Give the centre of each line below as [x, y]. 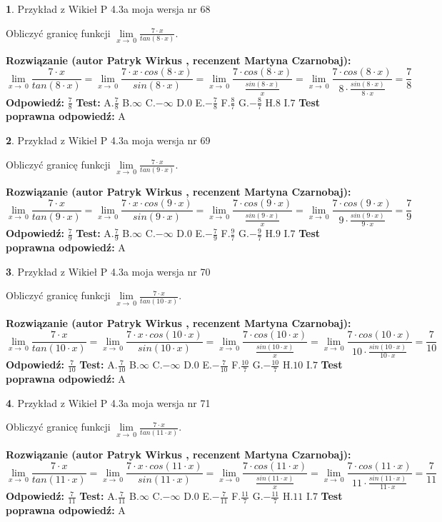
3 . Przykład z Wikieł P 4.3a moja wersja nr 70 [108, 271]
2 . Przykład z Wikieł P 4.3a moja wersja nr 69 [108, 140]
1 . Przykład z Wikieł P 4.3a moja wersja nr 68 [108, 9]
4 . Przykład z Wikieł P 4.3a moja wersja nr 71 [108, 402]
